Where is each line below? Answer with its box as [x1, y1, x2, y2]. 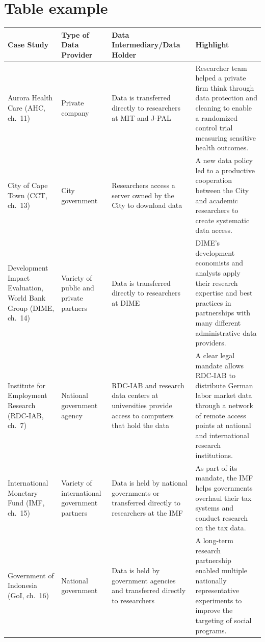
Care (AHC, [8, 102, 45, 113]
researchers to [195, 205, 238, 216]
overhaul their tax [195, 492, 252, 503]
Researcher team [195, 62, 247, 73]
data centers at [112, 390, 158, 400]
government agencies [112, 575, 176, 585]
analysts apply [195, 267, 241, 278]
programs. [195, 625, 227, 635]
